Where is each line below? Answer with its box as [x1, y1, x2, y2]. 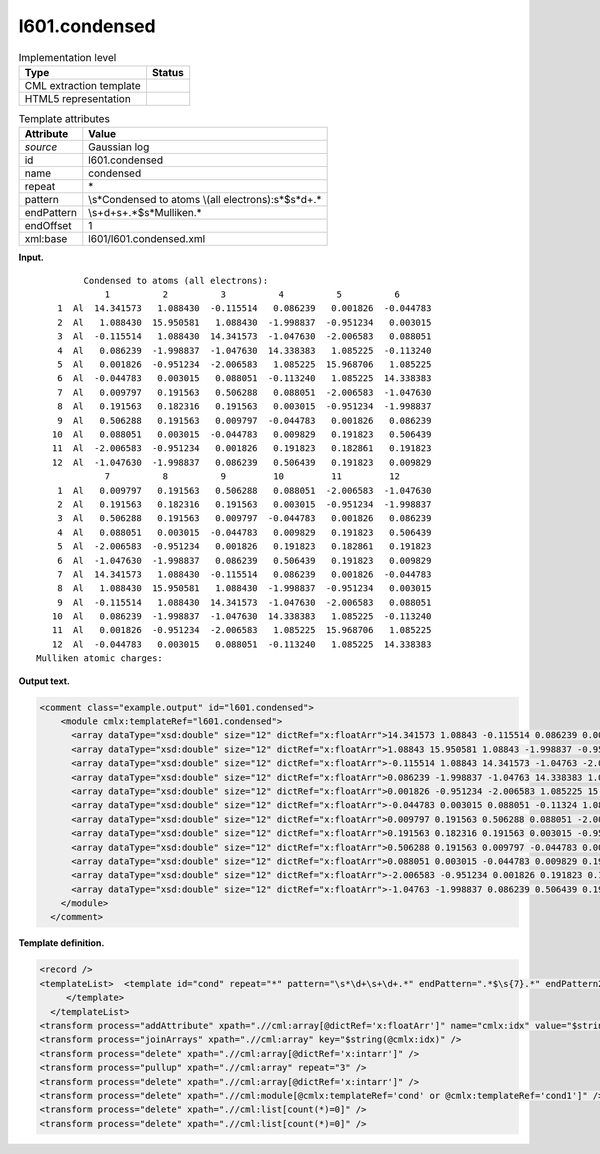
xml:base [24, 232, 68, 246]
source [24, 140, 58, 154]
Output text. [18, 675, 70, 687]
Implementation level [18, 50, 117, 64]
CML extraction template [24, 78, 141, 92]
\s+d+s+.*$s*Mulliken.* [88, 206, 202, 220]
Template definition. [18, 937, 105, 949]
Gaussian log [88, 140, 150, 154]
